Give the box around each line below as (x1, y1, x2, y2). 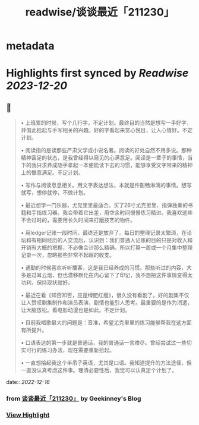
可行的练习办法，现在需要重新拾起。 (26, 347, 115, 354)
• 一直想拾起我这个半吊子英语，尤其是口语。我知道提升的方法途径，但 (20, 359, 192, 366)
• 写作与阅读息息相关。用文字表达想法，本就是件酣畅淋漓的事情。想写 (20, 182, 192, 189)
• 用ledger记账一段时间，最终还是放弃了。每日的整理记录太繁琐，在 (20, 229, 187, 237)
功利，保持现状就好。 (20, 279, 73, 286)
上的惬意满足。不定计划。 (20, 169, 84, 176)
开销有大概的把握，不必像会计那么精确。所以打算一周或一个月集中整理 (20, 244, 193, 251)
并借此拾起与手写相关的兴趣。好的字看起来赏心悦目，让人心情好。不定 (20, 127, 193, 134)
